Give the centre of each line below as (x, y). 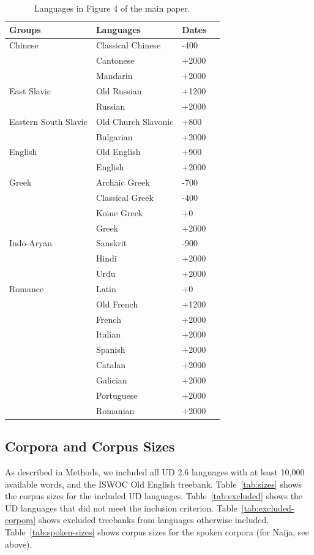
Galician (111, 380)
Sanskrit (111, 243)
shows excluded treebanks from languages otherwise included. (154, 520)
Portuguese (117, 395)
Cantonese (115, 60)
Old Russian (119, 90)
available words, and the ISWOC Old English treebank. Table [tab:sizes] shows (153, 484)
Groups (25, 29)
